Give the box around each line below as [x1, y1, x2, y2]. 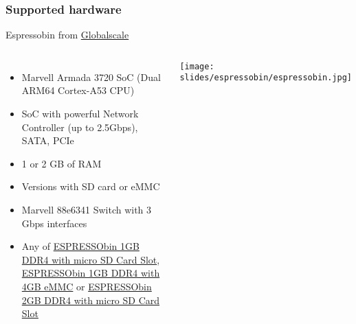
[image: [179, 61, 214, 71]
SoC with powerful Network [21, 106, 139, 120]
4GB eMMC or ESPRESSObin [21, 279, 152, 293]
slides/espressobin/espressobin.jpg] [179, 73, 353, 83]
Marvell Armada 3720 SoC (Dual [21, 69, 161, 84]
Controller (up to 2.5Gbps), [21, 119, 138, 134]
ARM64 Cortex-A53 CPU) [21, 83, 135, 97]
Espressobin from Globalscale [5, 27, 129, 42]
